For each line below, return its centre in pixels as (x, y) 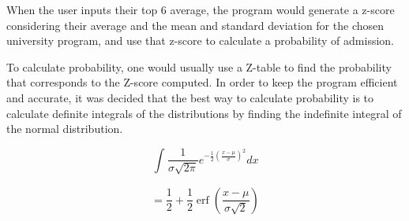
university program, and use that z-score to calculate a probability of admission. (200, 41)
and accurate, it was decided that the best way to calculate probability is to (190, 97)
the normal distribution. (65, 129)
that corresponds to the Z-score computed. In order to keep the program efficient (202, 82)
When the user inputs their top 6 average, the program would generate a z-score (201, 9)
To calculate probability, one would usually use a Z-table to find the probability (199, 66)
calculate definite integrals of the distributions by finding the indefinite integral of (204, 113)
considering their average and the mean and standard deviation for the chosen (195, 25)
